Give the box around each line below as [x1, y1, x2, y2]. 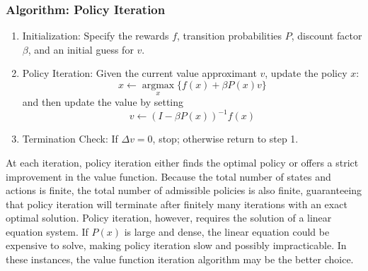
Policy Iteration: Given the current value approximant [22, 66, 257, 80]
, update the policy [265, 66, 347, 80]
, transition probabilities [177, 28, 282, 43]
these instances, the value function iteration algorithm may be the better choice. [6, 252, 354, 267]
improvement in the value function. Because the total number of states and [6, 169, 331, 183]
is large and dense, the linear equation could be [124, 224, 330, 239]
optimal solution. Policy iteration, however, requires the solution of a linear [6, 210, 332, 225]
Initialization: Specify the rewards [22, 28, 169, 43]
